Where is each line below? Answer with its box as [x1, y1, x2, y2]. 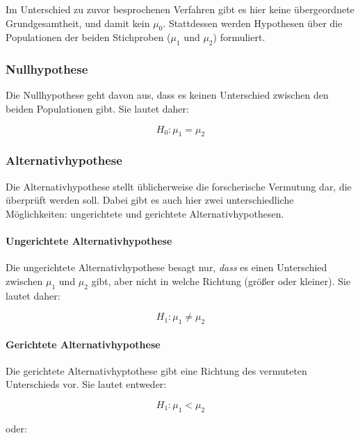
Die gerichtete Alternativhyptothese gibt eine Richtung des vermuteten [6, 363, 307, 378]
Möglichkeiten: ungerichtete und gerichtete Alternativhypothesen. [6, 206, 284, 220]
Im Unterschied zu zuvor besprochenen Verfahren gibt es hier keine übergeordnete [6, 2, 354, 16]
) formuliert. [213, 30, 265, 44]
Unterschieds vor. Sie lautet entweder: [6, 377, 167, 391]
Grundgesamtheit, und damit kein [6, 15, 150, 30]
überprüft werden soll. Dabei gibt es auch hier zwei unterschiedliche [6, 193, 294, 207]
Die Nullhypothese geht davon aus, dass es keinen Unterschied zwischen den [6, 88, 329, 102]
